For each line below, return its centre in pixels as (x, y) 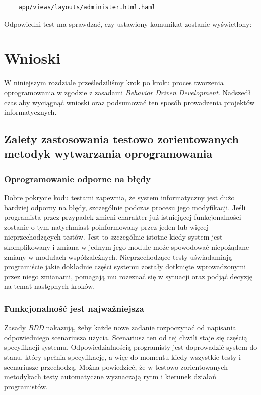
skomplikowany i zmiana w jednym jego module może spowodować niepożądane (127, 247)
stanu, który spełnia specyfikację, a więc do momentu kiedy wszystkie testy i (122, 357)
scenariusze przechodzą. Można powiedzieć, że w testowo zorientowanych (116, 367)
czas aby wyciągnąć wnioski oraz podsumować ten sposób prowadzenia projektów (129, 102)
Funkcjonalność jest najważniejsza (74, 308)
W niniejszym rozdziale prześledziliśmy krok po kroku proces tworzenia (114, 82)
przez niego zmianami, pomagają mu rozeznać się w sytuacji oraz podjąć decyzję (128, 276)
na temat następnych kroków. (50, 286)
